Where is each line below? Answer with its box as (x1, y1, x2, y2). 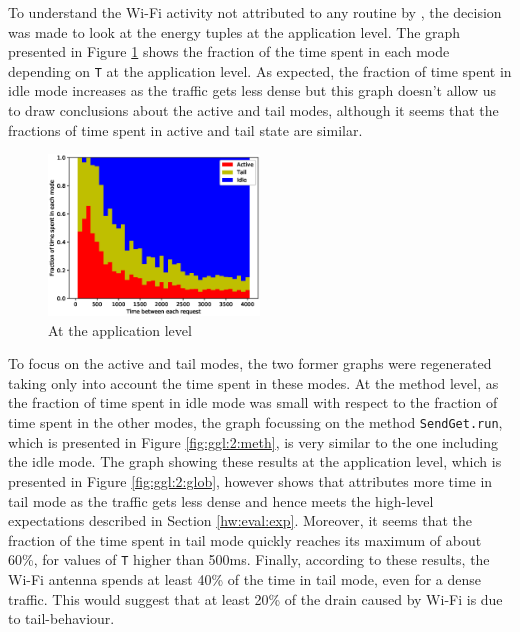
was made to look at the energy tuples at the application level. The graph (8, 21, 461, 42)
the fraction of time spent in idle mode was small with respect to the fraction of (8, 392, 498, 413)
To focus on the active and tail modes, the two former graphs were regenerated (8, 353, 492, 374)
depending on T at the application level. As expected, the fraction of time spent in (8, 60, 512, 81)
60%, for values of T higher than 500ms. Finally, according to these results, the (8, 549, 490, 570)
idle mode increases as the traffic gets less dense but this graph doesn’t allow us (8, 80, 497, 101)
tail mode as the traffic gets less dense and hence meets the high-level (8, 490, 434, 511)
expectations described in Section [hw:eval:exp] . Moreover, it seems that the (8, 510, 472, 531)
